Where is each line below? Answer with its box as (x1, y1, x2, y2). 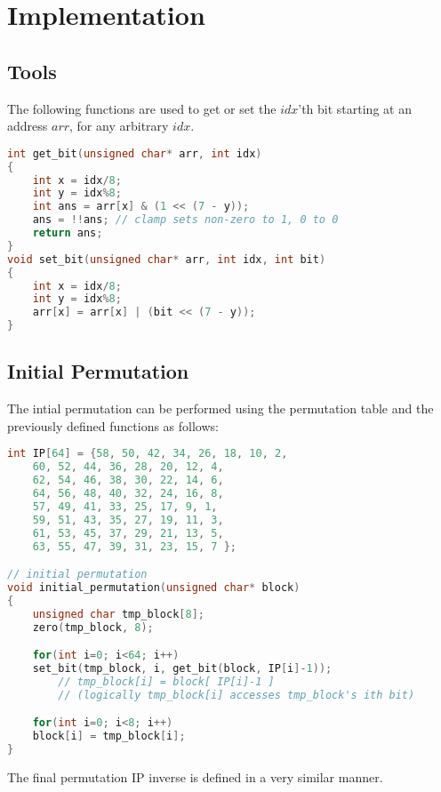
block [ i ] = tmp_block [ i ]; (32, 730, 186, 743)
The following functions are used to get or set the (7, 99, 277, 117)
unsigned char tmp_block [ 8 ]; (32, 607, 204, 620)
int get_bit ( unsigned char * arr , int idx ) (7, 147, 262, 160)
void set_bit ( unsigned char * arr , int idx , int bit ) (7, 252, 326, 266)
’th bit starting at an (298, 99, 412, 117)
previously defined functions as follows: (7, 416, 219, 435)
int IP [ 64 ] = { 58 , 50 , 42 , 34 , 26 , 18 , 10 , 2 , (7, 447, 288, 460)
